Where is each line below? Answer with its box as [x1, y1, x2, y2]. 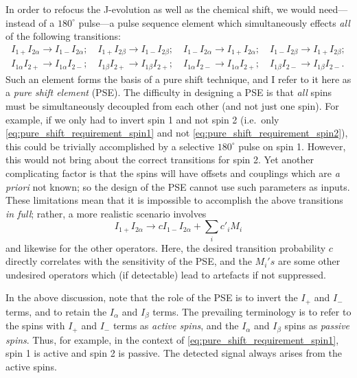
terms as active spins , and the [113, 318, 239, 333]
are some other [277, 254, 341, 268]
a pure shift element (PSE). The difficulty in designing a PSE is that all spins [5, 85, 332, 99]
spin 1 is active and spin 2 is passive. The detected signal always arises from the [5, 346, 342, 360]
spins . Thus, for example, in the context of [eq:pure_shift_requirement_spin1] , [5, 332, 339, 346]
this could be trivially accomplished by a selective [5, 139, 214, 153]
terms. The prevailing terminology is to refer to [152, 304, 352, 318]
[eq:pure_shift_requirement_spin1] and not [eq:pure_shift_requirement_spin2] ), [5, 126, 348, 140]
